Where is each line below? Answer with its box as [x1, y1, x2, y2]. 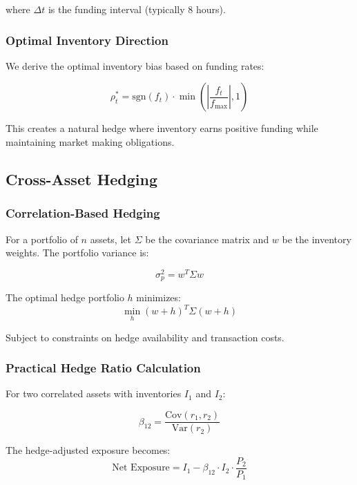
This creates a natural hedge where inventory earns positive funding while [6, 121, 318, 135]
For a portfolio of [6, 231, 78, 246]
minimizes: [136, 290, 181, 305]
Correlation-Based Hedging [6, 205, 160, 222]
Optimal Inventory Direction [6, 31, 168, 48]
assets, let [90, 231, 131, 246]
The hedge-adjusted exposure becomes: [6, 443, 171, 457]
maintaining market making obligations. [6, 135, 175, 149]
